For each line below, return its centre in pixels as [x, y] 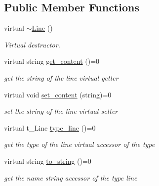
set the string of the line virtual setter [61, 111]
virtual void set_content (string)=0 [58, 94]
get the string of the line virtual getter [61, 77]
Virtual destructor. [32, 44]
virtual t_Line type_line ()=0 [50, 127]
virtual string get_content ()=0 [52, 61]
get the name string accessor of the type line [71, 177]
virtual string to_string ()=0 [48, 161]
